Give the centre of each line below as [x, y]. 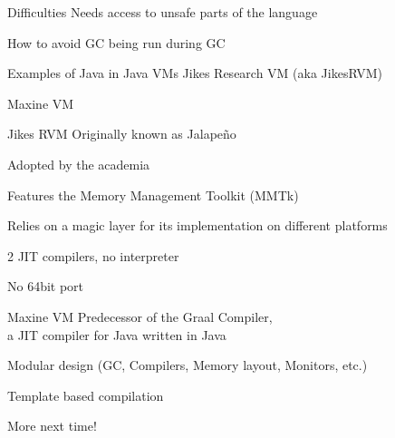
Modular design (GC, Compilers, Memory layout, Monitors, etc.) [188, 365]
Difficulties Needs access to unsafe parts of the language [163, 12]
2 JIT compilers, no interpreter [93, 255]
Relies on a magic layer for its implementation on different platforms [197, 225]
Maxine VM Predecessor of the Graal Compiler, [140, 316]
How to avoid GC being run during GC [116, 42]
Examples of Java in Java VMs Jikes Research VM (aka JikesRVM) [195, 73]
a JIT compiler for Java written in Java [117, 334]
